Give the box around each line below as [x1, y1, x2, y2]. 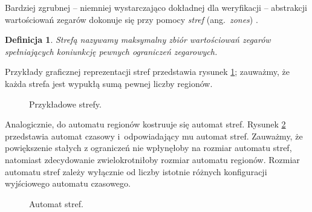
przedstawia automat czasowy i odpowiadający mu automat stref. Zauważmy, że [5, 129, 303, 142]
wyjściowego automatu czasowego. [5, 177, 131, 190]
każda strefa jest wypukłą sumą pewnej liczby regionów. [5, 77, 213, 89]
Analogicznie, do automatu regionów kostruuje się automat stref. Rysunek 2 [5, 118, 286, 130]
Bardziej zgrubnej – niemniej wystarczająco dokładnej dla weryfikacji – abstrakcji [5, 1, 307, 13]
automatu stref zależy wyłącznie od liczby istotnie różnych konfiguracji [5, 165, 267, 178]
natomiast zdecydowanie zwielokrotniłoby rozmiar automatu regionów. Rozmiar [5, 153, 300, 165]
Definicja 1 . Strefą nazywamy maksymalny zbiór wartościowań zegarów [5, 33, 271, 46]
